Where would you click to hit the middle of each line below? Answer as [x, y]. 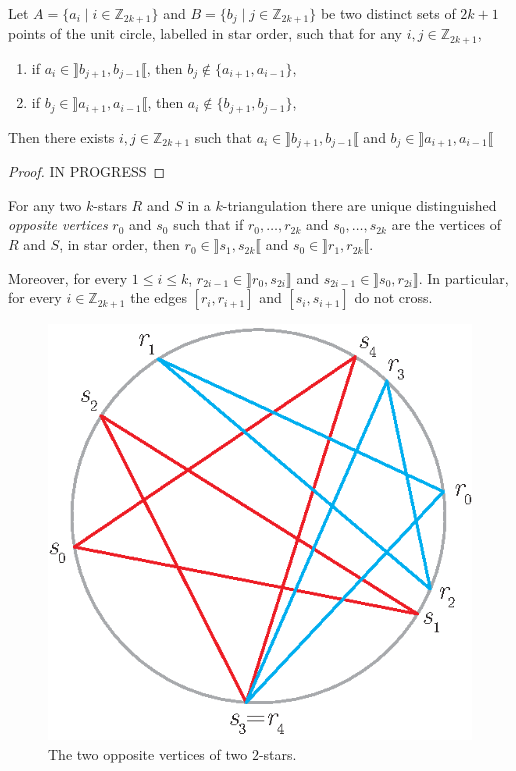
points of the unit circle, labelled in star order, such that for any [205, 33]
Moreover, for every [68, 277]
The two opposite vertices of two [148, 754]
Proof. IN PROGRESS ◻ [87, 171]
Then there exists [61, 136]
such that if [208, 224]
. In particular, [463, 277]
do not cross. [393, 297]
